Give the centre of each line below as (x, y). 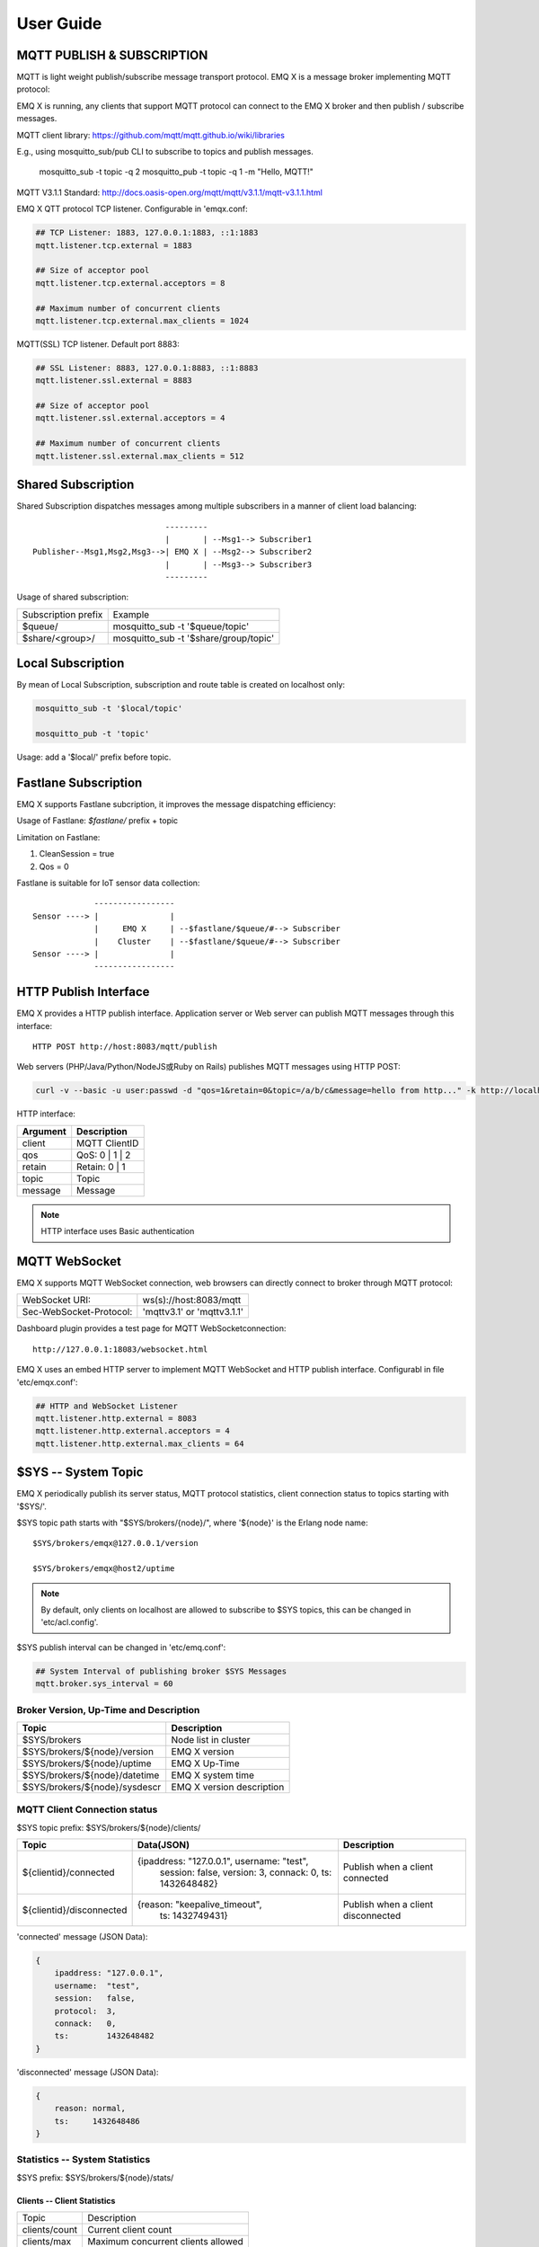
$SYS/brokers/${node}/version (88, 1751)
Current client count (130, 2230)
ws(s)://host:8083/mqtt (192, 1301)
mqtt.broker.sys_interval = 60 (105, 1684)
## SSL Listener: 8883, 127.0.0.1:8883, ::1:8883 (147, 368)
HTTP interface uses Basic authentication (118, 1231)
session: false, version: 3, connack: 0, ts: (246, 1872)
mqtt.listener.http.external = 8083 (116, 1418)
